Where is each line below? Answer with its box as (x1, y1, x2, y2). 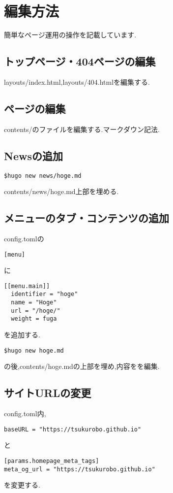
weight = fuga (11, 315, 57, 323)
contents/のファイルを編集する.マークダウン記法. (4, 124, 160, 134)
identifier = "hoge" (11, 291, 78, 298)
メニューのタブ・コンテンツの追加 (4, 210, 169, 226)
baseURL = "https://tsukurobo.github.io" (4, 426, 142, 433)
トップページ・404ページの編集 (4, 54, 156, 69)
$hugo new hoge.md (4, 347, 64, 354)
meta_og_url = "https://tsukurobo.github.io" (4, 465, 155, 473)
